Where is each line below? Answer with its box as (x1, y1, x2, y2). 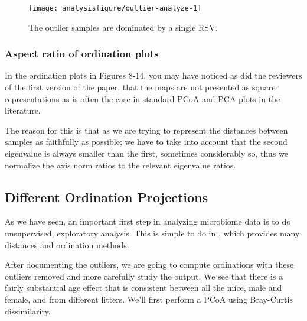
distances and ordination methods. (5, 238, 129, 251)
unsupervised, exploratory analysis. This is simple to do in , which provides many (5, 227, 300, 239)
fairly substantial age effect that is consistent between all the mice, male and (5, 281, 282, 294)
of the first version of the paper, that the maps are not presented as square (5, 81, 276, 93)
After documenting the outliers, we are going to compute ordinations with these (5, 258, 294, 271)
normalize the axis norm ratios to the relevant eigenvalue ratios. (5, 158, 236, 171)
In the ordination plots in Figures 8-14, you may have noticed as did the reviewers (5, 69, 302, 82)
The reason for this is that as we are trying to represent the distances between (5, 124, 288, 136)
